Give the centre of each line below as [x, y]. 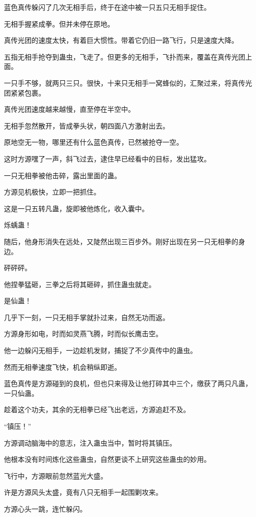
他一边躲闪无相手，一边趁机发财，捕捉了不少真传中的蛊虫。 [100, 350]
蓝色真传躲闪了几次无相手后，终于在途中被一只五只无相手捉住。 [107, 7]
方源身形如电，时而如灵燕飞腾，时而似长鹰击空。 [83, 334]
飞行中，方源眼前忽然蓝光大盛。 [56, 475]
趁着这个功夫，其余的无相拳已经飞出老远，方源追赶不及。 [97, 409]
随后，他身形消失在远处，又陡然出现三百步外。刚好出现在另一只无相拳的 [121, 241]
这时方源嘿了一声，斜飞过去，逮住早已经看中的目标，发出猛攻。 [107, 158]
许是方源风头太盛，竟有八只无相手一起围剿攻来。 [83, 492]
